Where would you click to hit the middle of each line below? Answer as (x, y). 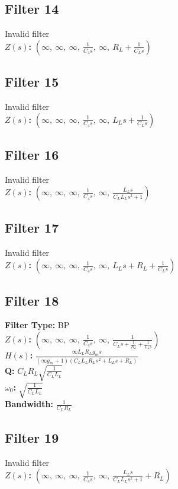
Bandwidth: (29, 404)
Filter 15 (32, 82)
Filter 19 (32, 437)
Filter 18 (32, 300)
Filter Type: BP (37, 325)
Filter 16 (32, 154)
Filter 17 (32, 227)
